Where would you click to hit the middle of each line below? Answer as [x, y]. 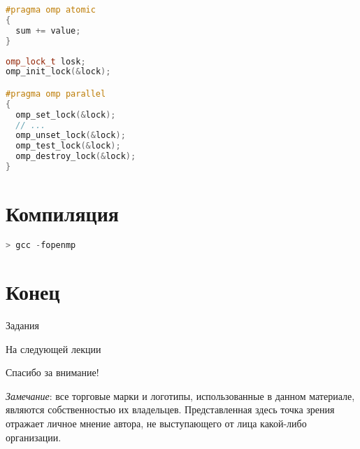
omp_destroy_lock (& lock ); [76, 157]
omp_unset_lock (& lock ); [71, 136]
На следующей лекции [53, 348]
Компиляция [62, 213]
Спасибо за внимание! [52, 372]
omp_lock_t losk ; [46, 61]
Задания [22, 325]
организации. [34, 437]
